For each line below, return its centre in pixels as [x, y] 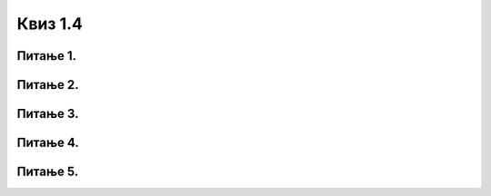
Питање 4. [48, 143]
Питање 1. [47, 56]
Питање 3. [48, 114]
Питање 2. [48, 85]
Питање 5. [48, 172]
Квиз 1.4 [50, 24]
